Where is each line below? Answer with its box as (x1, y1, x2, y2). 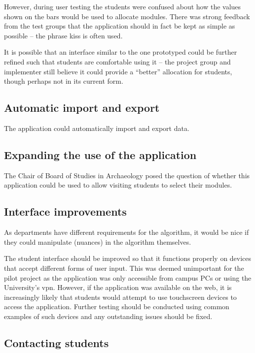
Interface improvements (4, 204, 127, 219)
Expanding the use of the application (4, 147, 197, 162)
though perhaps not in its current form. (4, 76, 123, 86)
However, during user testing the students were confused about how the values (4, 1, 241, 11)
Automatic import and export (4, 100, 160, 115)
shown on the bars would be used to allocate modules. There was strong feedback (4, 11, 250, 21)
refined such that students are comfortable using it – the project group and (4, 56, 231, 66)
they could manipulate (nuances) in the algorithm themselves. (4, 236, 191, 247)
